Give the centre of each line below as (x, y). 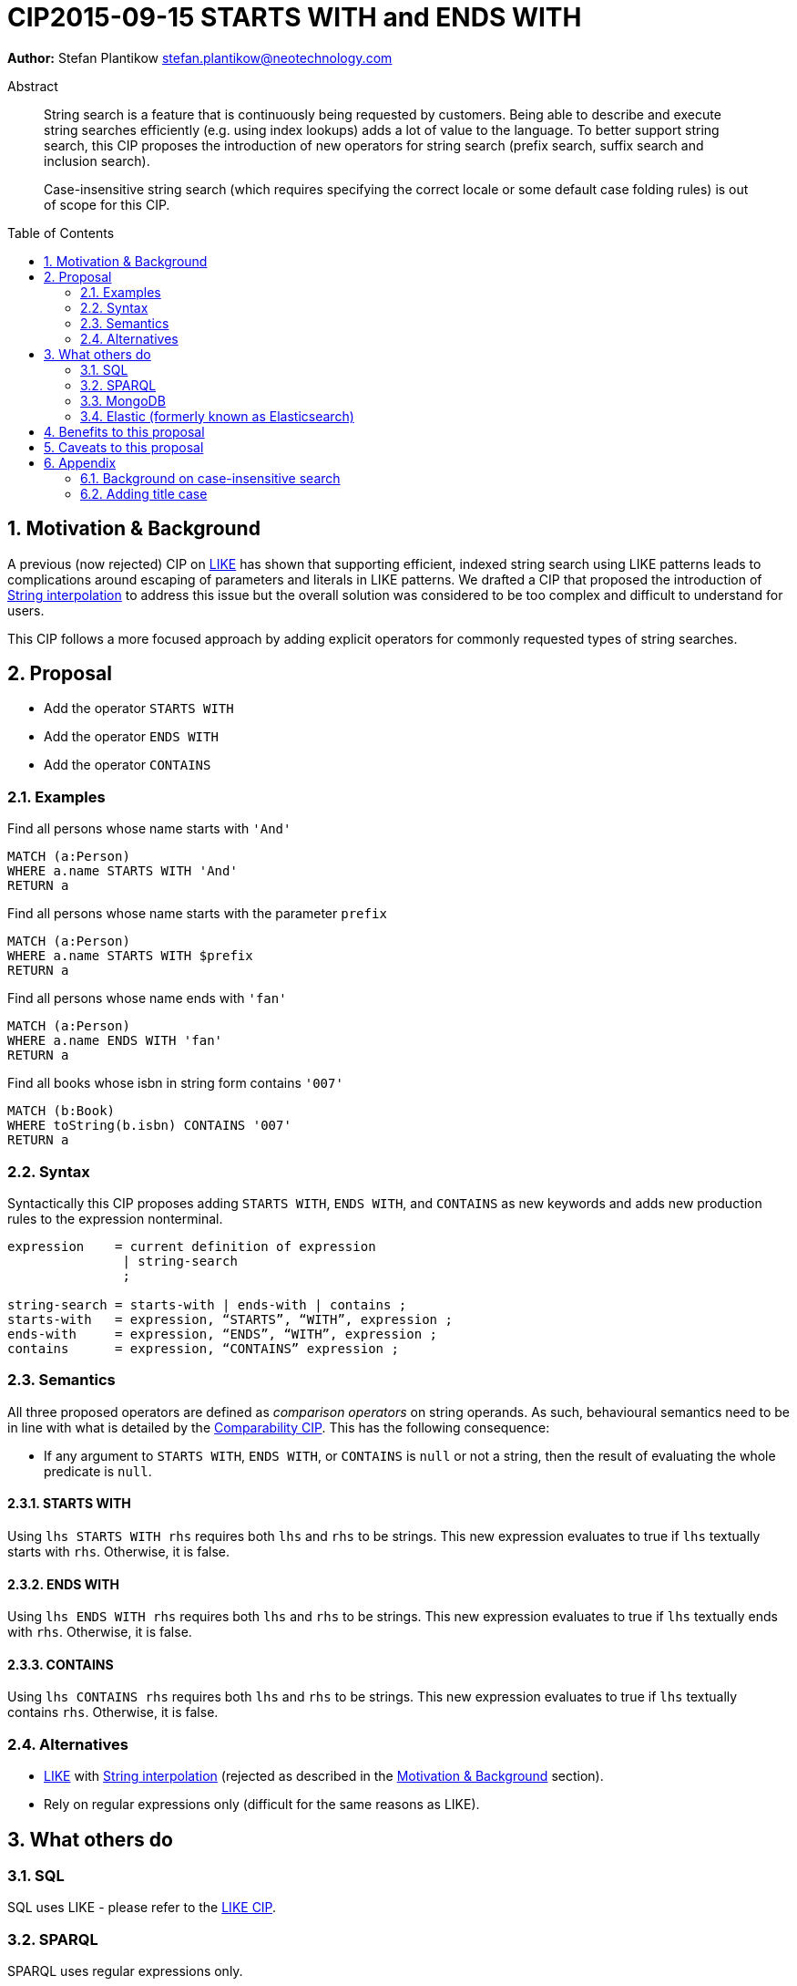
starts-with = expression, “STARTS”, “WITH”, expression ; (230, 1319)
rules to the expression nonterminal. (115, 1218)
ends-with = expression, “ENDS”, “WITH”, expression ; (223, 1334)
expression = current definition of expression (192, 1246)
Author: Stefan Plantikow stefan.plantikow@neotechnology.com (200, 57)
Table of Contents (61, 233)
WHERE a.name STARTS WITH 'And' (123, 871)
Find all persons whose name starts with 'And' (149, 829)
